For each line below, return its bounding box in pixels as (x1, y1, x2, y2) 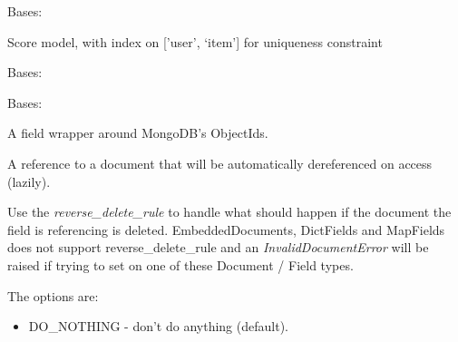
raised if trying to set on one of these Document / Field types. (7, 255, 354, 274)
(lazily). (7, 171, 51, 191)
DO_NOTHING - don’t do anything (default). (28, 317, 288, 336)
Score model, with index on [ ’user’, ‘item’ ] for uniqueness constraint (7, 32, 383, 51)
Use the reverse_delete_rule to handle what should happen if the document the (7, 202, 452, 221)
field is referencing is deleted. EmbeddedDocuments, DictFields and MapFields (7, 220, 445, 239)
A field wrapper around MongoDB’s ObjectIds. (7, 123, 268, 142)
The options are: (7, 286, 99, 305)
